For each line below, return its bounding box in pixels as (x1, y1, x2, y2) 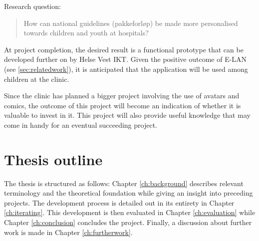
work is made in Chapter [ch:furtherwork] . (4, 227, 133, 237)
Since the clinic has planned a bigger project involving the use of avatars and (4, 90, 240, 101)
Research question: (4, 1, 61, 11)
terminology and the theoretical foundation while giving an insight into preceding (4, 188, 253, 198)
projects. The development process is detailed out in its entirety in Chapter (4, 197, 235, 208)
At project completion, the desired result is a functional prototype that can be (4, 44, 244, 54)
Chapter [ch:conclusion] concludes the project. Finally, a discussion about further (4, 217, 252, 228)
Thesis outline (4, 149, 103, 169)
